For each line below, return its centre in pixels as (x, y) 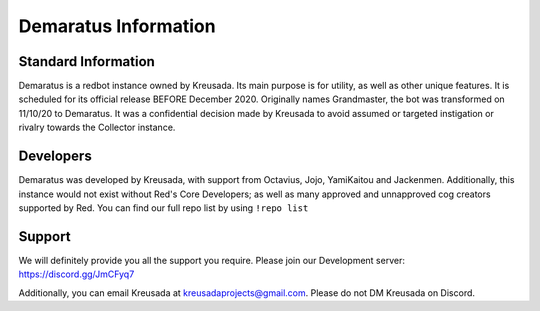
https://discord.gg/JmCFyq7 (76, 274)
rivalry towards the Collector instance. (97, 127)
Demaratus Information (117, 26)
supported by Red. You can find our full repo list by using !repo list (163, 207)
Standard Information (86, 61)
